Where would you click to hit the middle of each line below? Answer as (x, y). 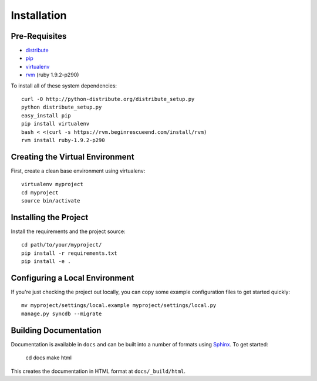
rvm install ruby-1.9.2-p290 (63, 140)
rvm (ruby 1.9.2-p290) (52, 75)
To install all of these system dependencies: (64, 86)
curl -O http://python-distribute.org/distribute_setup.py (108, 99)
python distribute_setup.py (62, 107)
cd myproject (40, 193)
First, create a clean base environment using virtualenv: (78, 171)
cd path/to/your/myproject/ (62, 245)
